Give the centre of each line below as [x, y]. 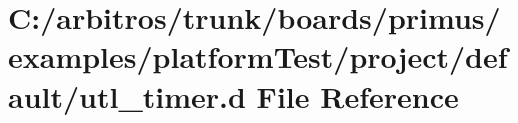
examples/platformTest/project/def [258, 56]
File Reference [357, 95]
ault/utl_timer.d [127, 95]
